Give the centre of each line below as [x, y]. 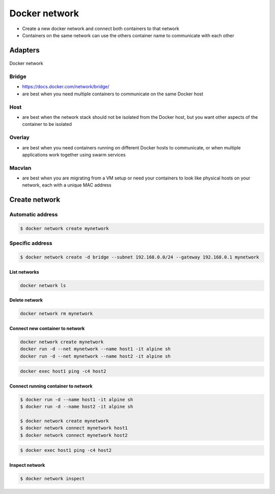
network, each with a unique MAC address [67, 185]
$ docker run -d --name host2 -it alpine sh [77, 407]
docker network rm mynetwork [57, 314]
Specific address [31, 243]
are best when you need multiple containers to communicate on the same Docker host [113, 94]
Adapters [25, 50]
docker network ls [43, 285]
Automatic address [34, 215]
